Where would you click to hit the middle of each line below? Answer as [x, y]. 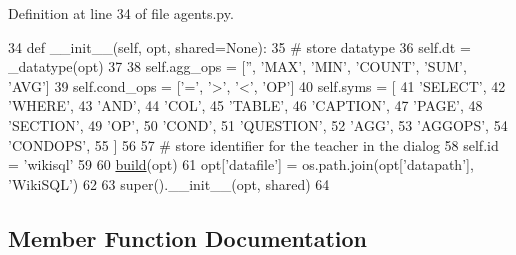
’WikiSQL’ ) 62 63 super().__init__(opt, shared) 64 [169, 183]
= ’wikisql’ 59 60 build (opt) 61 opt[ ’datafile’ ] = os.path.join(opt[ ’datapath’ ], [241, 164]
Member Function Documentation [188, 237]
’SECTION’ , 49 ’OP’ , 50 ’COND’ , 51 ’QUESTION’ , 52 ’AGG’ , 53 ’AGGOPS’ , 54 [258, 124]
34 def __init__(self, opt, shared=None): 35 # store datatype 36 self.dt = [239, 46]
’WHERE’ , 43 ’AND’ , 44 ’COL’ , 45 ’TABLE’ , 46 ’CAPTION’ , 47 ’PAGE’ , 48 [245, 105]
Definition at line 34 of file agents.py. [121, 13]
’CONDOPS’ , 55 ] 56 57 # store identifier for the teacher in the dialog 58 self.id [253, 144]
